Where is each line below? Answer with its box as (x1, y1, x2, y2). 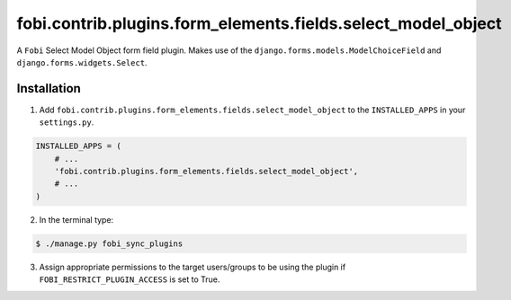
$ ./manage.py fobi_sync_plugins (35, 238, 184, 249)
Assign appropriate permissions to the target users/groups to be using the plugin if (39, 261, 346, 272)
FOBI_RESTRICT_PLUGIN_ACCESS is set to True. (39, 274, 220, 285)
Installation (16, 81, 81, 96)
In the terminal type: (39, 214, 114, 225)
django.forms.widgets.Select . (16, 57, 148, 67)
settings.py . (39, 117, 94, 128)
